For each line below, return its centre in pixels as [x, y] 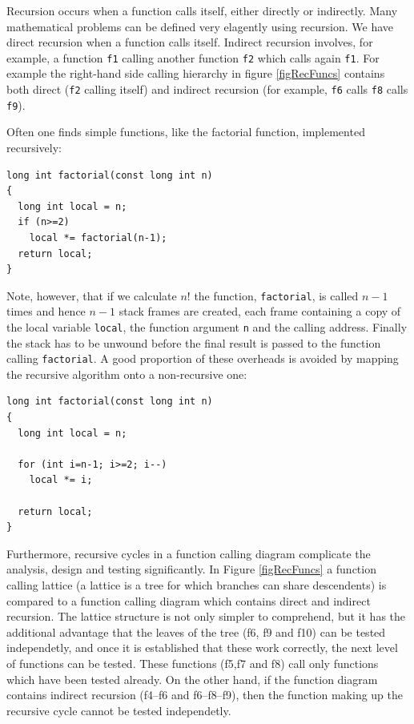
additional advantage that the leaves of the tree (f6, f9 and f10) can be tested [196, 631]
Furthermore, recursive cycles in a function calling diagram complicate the [189, 553]
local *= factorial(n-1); [98, 237]
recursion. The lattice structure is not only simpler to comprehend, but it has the [206, 616]
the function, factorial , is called [276, 295]
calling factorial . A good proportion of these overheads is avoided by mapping [203, 358]
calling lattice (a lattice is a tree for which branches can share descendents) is [197, 584]
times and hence [46, 311]
